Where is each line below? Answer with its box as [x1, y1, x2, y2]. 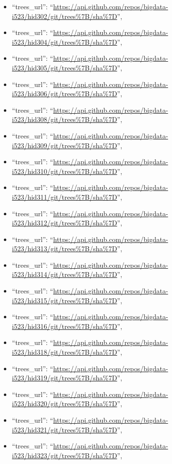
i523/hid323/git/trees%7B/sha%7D [12, 450, 117, 460]
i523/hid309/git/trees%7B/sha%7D [12, 140, 117, 150]
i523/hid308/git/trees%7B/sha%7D [12, 114, 117, 124]
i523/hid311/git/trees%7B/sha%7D [12, 191, 117, 202]
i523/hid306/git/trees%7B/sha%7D [12, 88, 117, 99]
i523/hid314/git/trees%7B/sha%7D [12, 269, 117, 279]
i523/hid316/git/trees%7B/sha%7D [12, 321, 117, 331]
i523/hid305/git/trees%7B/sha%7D [12, 62, 117, 72]
